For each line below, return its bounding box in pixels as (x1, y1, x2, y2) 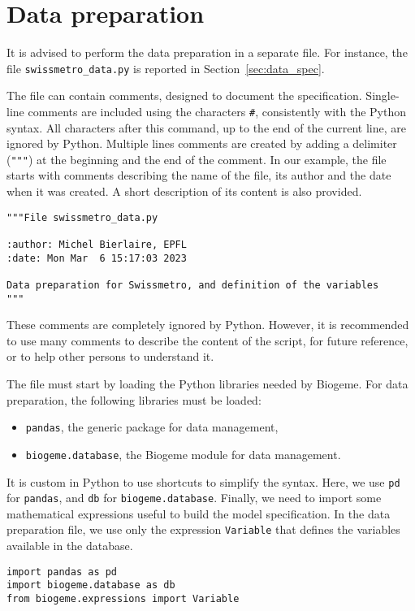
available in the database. (6, 537, 133, 554)
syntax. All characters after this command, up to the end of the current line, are (6, 119, 407, 136)
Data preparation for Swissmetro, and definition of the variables (6, 279, 379, 291)
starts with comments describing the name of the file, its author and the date (6, 167, 391, 184)
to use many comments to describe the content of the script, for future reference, (6, 331, 409, 349)
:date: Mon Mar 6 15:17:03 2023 (6, 252, 187, 264)
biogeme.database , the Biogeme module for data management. (25, 445, 341, 462)
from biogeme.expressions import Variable (6, 593, 240, 604)
